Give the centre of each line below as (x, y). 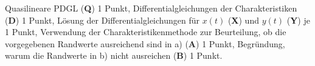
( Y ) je (298, 20)
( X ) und (243, 20)
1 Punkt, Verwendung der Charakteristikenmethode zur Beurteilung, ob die (146, 32)
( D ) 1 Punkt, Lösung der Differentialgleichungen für (102, 20)
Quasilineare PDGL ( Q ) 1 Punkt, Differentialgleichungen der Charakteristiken (151, 8)
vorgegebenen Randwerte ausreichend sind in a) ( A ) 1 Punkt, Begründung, (145, 43)
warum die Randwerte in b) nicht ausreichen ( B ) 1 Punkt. (114, 55)
